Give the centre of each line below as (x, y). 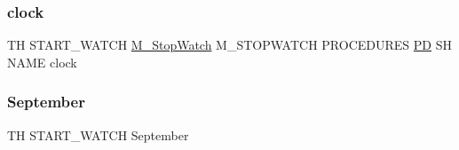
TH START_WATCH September (98, 134)
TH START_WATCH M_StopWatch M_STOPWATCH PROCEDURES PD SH (229, 45)
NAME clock (42, 62)
